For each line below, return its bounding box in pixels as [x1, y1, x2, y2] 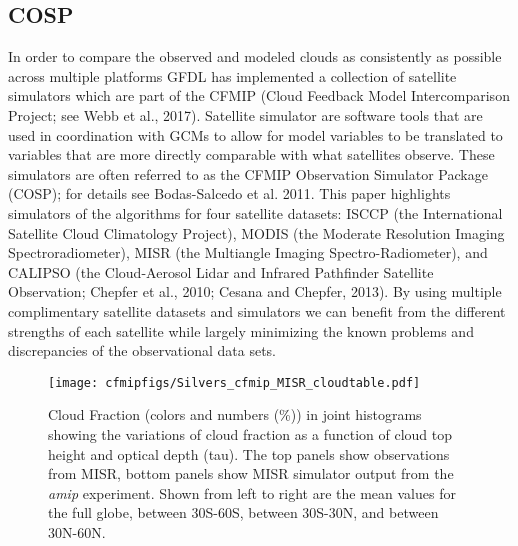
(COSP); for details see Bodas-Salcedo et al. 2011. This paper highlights [8, 183, 451, 204]
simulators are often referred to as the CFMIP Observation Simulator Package [8, 163, 488, 184]
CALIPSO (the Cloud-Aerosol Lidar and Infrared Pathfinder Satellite [8, 261, 434, 282]
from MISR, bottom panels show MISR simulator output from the [48, 463, 454, 484]
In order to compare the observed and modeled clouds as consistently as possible [8, 46, 502, 67]
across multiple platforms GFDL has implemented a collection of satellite [8, 65, 457, 86]
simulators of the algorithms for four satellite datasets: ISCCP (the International [8, 202, 503, 223]
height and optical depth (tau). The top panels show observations [48, 443, 450, 464]
